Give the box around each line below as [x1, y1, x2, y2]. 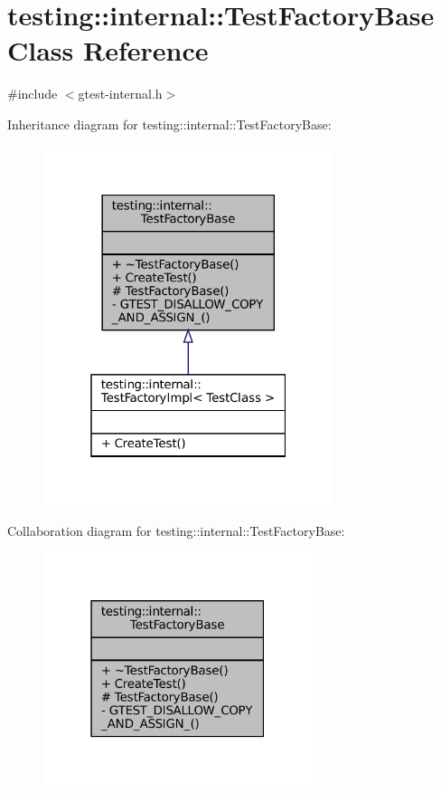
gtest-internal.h [78, 84, 163, 103]
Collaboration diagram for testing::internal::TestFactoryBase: [7, 521, 345, 540]
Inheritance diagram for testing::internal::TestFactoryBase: [7, 114, 332, 133]
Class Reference [7, 32, 209, 69]
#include [7, 84, 58, 103]
